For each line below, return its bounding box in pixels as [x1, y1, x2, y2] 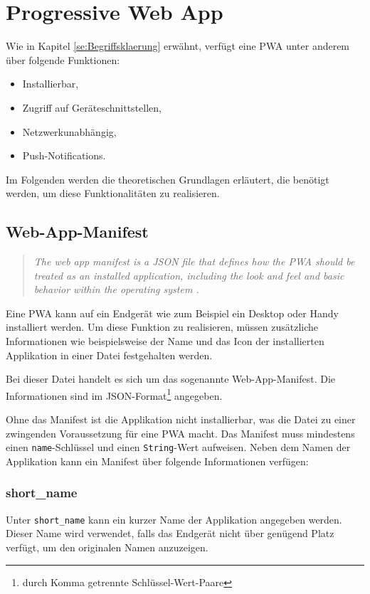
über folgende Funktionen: [6, 52, 120, 67]
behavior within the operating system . [33, 282, 199, 297]
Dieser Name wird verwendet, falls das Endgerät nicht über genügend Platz [6, 526, 334, 541]
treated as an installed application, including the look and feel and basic [33, 267, 344, 282]
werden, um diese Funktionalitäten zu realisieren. [6, 186, 220, 201]
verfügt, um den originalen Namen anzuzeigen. [6, 539, 208, 554]
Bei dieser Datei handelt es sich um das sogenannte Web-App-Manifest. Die [6, 371, 336, 386]
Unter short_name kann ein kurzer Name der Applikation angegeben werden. [6, 511, 342, 526]
